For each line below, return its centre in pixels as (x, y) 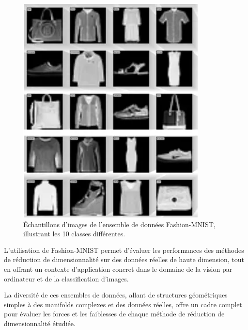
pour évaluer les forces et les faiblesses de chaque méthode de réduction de (114, 314)
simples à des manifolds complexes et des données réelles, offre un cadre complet (123, 304)
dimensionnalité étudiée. (40, 323)
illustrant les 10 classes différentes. (74, 234)
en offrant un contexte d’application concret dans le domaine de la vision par (118, 269)
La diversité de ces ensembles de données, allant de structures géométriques (116, 295)
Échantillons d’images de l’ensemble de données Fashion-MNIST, (119, 224)
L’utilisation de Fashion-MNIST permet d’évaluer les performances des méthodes (124, 250)
